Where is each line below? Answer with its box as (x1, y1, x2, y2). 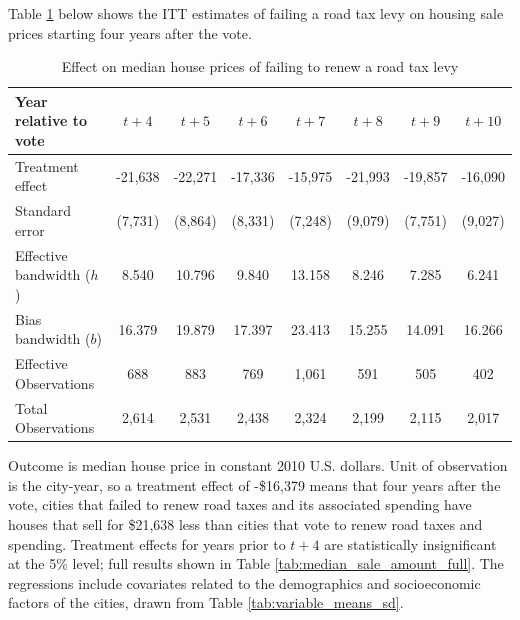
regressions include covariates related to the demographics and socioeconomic (8, 572, 481, 593)
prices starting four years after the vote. (8, 22, 252, 43)
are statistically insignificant (324, 533, 497, 554)
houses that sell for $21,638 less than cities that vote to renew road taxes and (8, 514, 483, 535)
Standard (15, 200, 72, 221)
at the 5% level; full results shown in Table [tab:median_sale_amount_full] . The (8, 553, 504, 574)
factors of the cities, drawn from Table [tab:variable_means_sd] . (8, 592, 404, 613)
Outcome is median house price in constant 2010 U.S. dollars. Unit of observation (8, 455, 508, 476)
